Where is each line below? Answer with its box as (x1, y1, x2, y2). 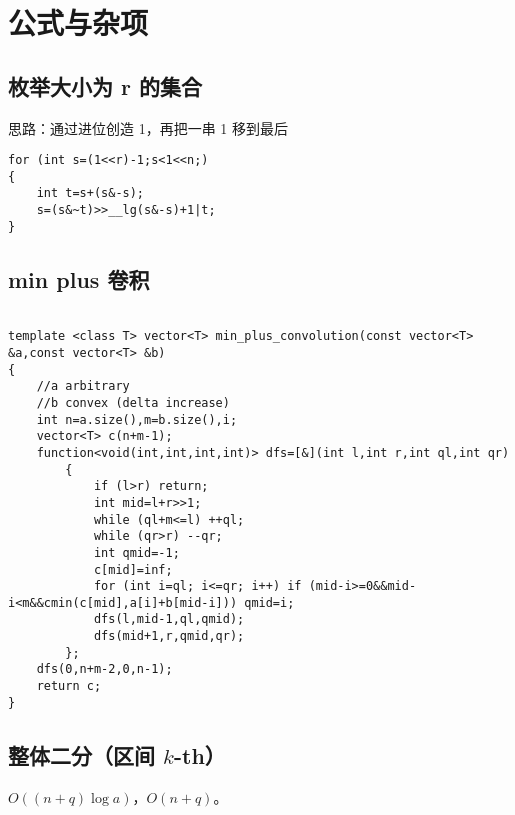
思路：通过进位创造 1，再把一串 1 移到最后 (8, 117, 288, 138)
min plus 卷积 (8, 263, 150, 294)
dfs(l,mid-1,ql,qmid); (93, 612, 245, 627)
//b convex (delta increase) (36, 395, 230, 410)
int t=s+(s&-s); (36, 186, 145, 201)
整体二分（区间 (8, 739, 155, 770)
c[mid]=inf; (93, 562, 173, 577)
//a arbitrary (36, 379, 130, 394)
